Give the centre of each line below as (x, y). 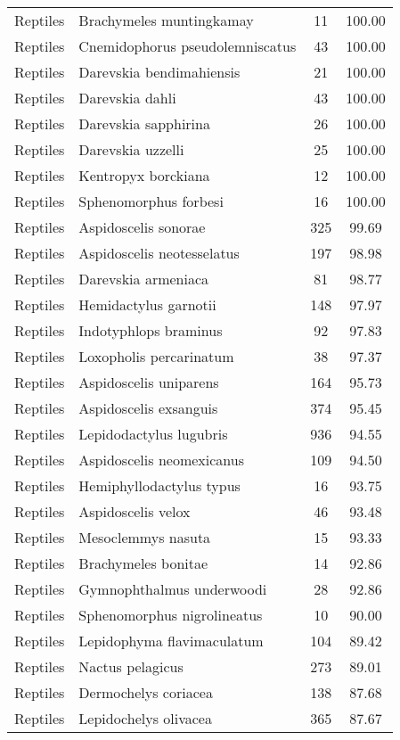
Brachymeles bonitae (143, 563)
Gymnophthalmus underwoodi (173, 589)
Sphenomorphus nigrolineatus (171, 615)
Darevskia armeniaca (144, 279)
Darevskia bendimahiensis (159, 72)
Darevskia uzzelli (131, 149)
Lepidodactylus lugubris (153, 434)
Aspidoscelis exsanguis (148, 408)
